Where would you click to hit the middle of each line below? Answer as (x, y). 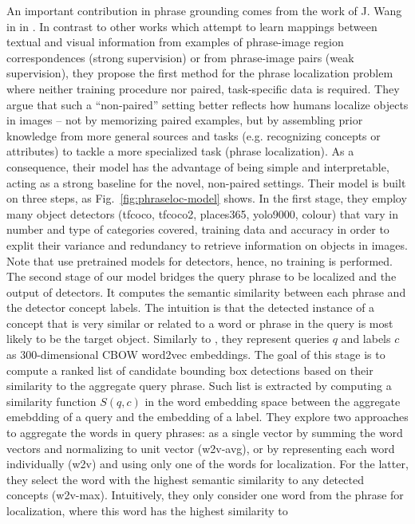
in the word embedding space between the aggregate (273, 401)
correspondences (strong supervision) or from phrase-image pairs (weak (180, 57)
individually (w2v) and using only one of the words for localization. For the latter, (207, 464)
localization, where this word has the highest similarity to (147, 510)
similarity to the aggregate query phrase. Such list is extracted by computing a (199, 386)
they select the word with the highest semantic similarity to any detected (185, 479)
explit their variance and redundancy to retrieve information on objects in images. (207, 244)
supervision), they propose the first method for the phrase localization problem (200, 73)
